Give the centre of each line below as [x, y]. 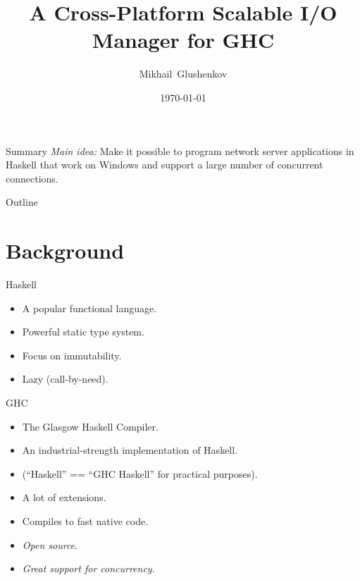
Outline [22, 202]
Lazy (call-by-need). [65, 379]
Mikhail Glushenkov [183, 74]
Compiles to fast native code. [85, 520]
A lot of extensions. [64, 497]
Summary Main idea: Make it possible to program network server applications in [180, 150]
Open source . [50, 544]
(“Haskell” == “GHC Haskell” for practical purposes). [140, 473]
